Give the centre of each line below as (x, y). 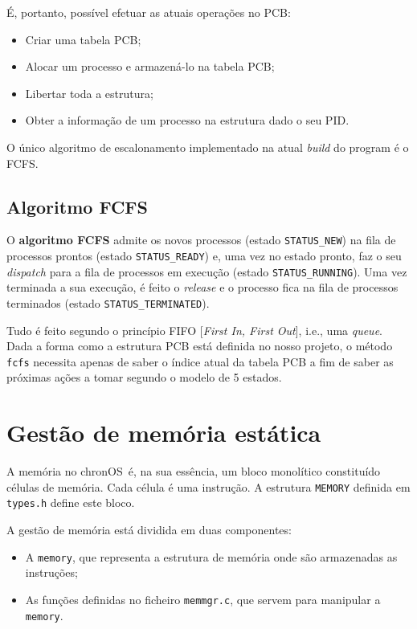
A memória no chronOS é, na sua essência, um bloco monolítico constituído (194, 471)
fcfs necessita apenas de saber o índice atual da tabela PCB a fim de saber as (200, 361)
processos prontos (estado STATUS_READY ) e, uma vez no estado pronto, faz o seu (204, 256)
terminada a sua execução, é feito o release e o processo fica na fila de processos (202, 287)
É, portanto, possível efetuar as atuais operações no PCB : (149, 12)
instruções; (51, 572)
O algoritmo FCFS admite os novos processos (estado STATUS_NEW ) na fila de (201, 240)
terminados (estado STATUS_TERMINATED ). (108, 302)
